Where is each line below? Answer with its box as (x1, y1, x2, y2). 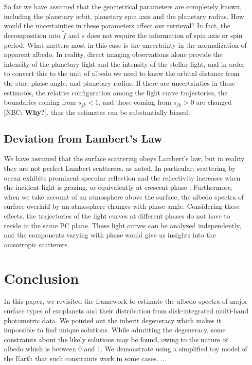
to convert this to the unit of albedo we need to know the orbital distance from (4, 68, 240, 78)
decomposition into (4, 30, 60, 40)
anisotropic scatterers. (4, 239, 70, 249)
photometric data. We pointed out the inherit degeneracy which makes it (4, 315, 221, 325)
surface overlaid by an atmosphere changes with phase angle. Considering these (4, 201, 240, 211)
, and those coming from (98, 97, 171, 107)
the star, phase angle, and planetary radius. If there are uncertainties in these (4, 77, 235, 88)
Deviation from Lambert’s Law (4, 130, 162, 146)
